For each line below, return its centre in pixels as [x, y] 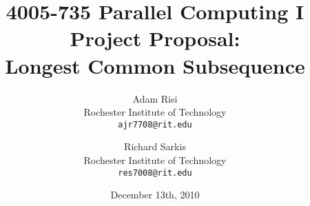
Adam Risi [155, 98]
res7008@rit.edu [155, 173]
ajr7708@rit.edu [155, 124]
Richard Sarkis [155, 146]
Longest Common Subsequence [155, 65]
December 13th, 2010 [155, 195]
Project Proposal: [155, 38]
